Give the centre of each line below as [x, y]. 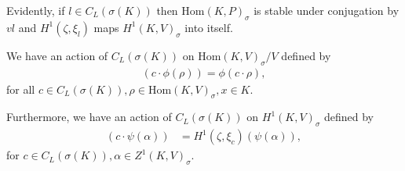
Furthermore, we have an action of [89, 117]
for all [21, 89]
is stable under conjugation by [327, 10]
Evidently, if [36, 10]
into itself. [209, 27]
